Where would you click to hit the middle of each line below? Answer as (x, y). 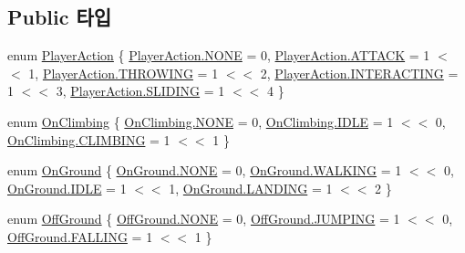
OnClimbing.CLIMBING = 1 (89, 139)
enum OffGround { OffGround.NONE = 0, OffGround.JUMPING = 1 (204, 219)
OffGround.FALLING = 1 (80, 236)
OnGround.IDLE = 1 (67, 188)
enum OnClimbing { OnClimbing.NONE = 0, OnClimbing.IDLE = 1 (201, 121)
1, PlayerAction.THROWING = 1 (124, 73)
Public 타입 (60, 17)
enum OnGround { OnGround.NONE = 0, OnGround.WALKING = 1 (205, 170)
